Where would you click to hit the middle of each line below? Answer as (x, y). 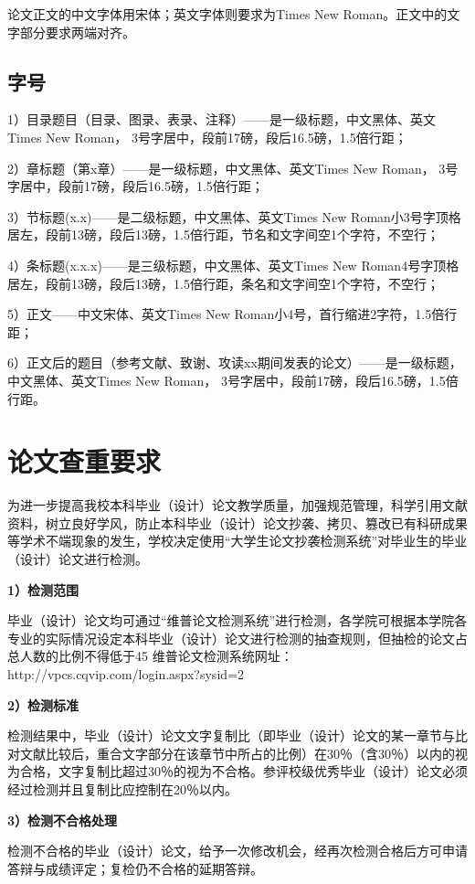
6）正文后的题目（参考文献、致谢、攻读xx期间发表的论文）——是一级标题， (235, 362)
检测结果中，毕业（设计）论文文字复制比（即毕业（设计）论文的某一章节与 (231, 735)
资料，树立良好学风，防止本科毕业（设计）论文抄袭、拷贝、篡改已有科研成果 (237, 522)
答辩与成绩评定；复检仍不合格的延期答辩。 (135, 868)
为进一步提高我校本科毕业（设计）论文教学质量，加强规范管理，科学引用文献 (237, 505)
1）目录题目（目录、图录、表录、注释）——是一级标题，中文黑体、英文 (222, 119)
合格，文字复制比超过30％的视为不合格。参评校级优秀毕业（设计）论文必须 (243, 771)
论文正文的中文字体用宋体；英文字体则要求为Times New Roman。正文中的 (227, 14)
